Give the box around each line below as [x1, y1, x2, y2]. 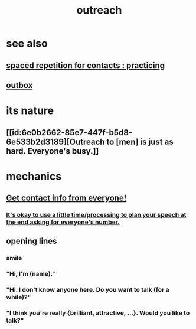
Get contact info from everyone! [6, 193, 127, 203]
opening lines [6, 236, 57, 246]
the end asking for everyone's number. [6, 218, 120, 226]
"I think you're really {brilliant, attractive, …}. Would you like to [6, 309, 190, 317]
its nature [6, 104, 54, 118]
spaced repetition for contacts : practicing [6, 60, 165, 70]
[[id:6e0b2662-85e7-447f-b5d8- [6, 128, 133, 138]
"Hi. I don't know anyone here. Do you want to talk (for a [6, 286, 169, 294]
